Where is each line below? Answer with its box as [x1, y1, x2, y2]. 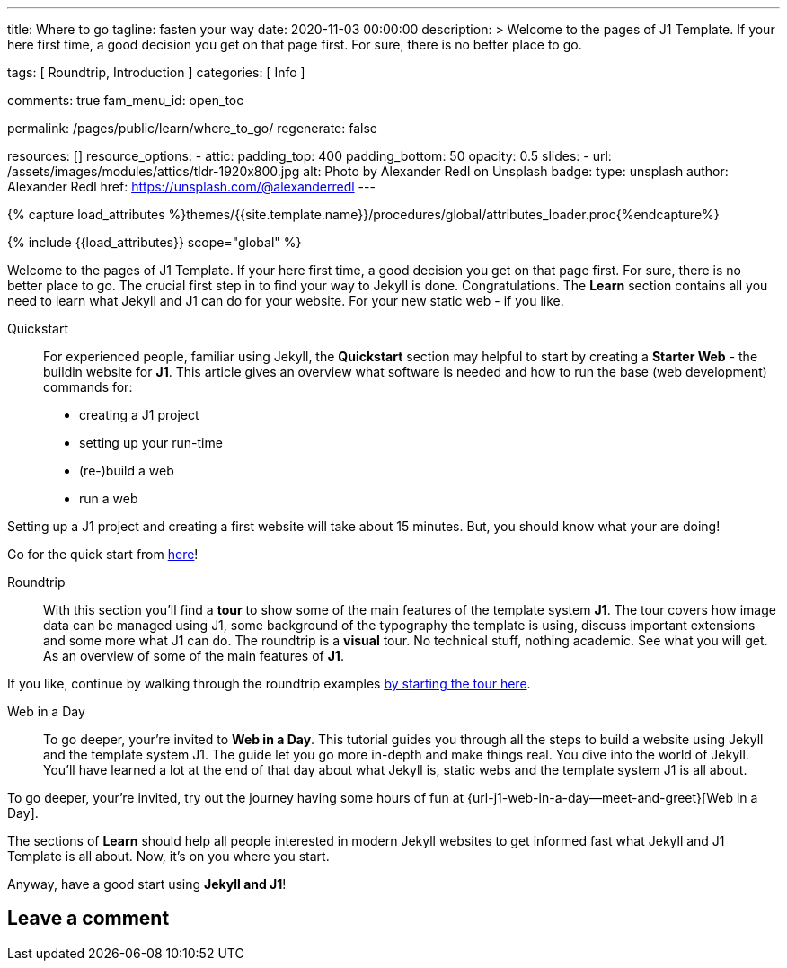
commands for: [43, 379, 133, 395]
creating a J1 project [79, 407, 199, 422]
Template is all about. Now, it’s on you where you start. [7, 848, 330, 864]
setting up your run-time [79, 435, 223, 450]
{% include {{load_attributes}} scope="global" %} [7, 235, 302, 250]
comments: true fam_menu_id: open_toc [7, 93, 244, 108]
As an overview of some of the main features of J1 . [43, 648, 344, 663]
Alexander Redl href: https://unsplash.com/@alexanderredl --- [7, 179, 376, 194]
